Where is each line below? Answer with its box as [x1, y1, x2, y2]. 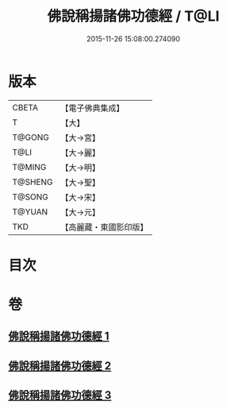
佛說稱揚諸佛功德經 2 [8, 359, 112, 372]
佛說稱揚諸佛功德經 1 [8, 330, 110, 343]
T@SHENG [12, 176, 53, 187]
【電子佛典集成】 [60, 102, 125, 114]
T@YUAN [12, 206, 48, 217]
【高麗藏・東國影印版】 [60, 222, 148, 233]
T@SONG [12, 191, 49, 203]
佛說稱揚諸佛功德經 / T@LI [47, 7, 220, 25]
